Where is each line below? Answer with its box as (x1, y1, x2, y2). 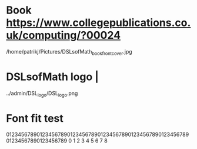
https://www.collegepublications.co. (6, 16, 191, 29)
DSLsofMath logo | (6, 70, 99, 83)
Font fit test (6, 111, 64, 125)
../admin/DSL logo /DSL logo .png (6, 90, 78, 98)
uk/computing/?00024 (6, 29, 121, 42)
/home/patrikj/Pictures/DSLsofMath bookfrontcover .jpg (6, 48, 132, 57)
